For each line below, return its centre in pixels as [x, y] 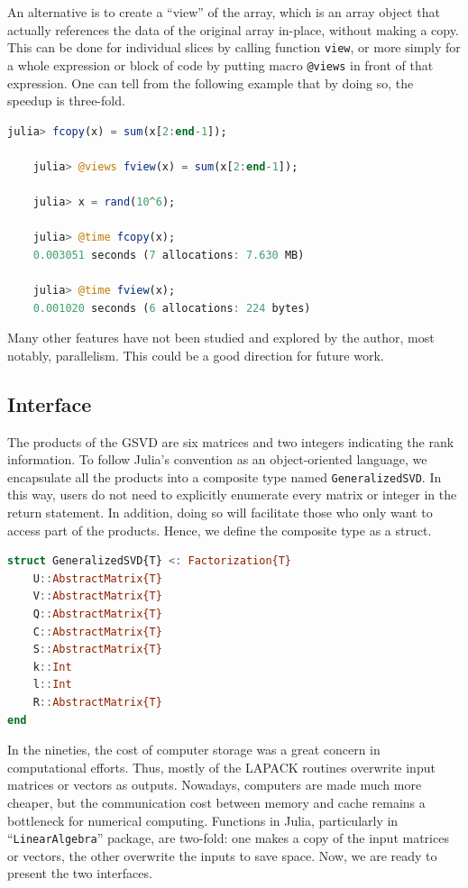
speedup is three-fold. [66, 101]
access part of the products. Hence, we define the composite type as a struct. [220, 530]
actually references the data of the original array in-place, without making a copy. [233, 29]
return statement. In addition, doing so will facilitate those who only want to [220, 513]
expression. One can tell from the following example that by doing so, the [211, 82]
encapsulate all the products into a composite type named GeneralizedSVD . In [225, 476]
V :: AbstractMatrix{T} [97, 596]
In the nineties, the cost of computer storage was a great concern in [194, 750]
